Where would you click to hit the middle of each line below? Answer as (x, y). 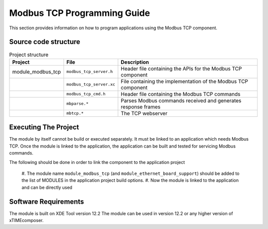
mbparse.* (77, 104)
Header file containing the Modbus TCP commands (181, 94)
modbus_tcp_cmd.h (86, 94)
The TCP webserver (144, 113)
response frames (141, 107)
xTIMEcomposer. (27, 220)
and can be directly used (47, 187)
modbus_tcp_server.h (90, 72)
